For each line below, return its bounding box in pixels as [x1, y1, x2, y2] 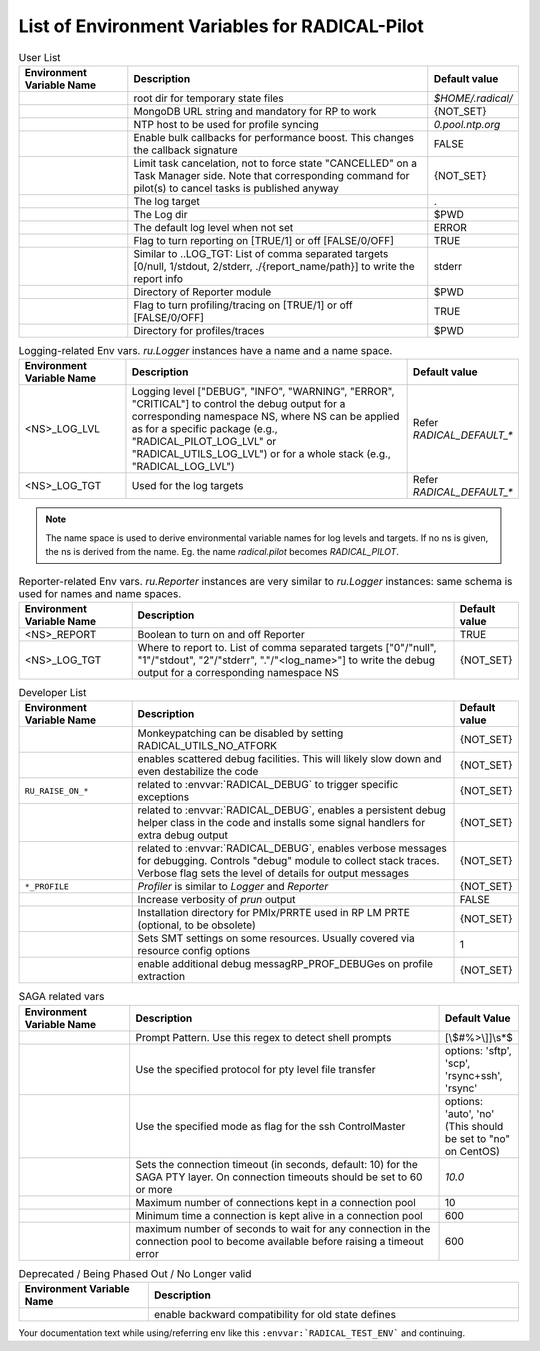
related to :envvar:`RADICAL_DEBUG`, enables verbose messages [137, 841, 447, 855]
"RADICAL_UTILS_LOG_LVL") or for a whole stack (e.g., [131, 447, 392, 461]
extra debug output [137, 828, 229, 842]
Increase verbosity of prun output [137, 893, 296, 907]
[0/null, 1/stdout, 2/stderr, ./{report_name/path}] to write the [133, 259, 415, 273]
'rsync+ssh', [445, 1068, 503, 1082]
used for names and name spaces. [18, 586, 182, 600]
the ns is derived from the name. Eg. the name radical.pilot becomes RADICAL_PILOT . [45, 546, 400, 558]
